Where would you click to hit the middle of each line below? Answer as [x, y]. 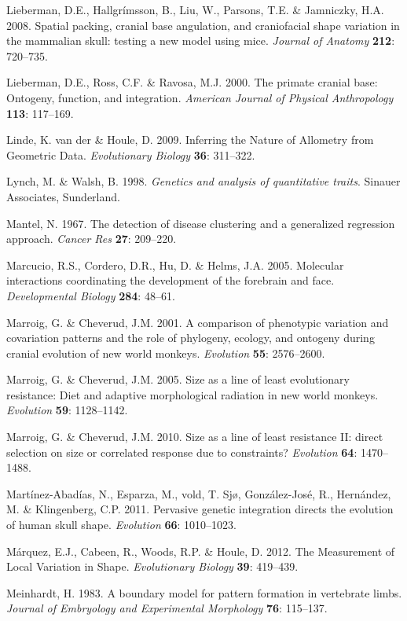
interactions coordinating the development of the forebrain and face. [170, 280]
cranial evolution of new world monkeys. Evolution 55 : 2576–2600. [166, 353]
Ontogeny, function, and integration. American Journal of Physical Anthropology [200, 97]
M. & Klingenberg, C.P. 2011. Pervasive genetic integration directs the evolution [200, 509]
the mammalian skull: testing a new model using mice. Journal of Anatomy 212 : [201, 40]
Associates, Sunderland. [63, 196]
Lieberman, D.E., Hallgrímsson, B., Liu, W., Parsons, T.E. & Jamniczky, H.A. [195, 9]
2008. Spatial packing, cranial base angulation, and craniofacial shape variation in [203, 25]
